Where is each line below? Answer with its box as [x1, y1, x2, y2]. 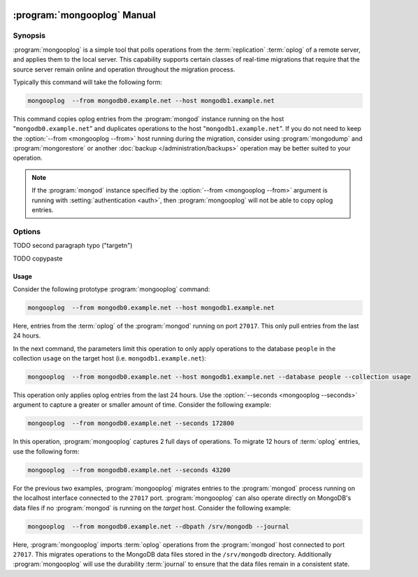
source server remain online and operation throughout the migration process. [13, 65, 236, 74]
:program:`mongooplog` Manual [13, 9, 157, 21]
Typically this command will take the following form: [13, 78, 162, 86]
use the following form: [13, 447, 80, 455]
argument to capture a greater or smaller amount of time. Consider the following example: [13, 401, 272, 409]
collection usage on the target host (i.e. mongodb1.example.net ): [13, 354, 206, 363]
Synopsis [13, 31, 45, 41]
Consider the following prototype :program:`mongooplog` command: [13, 284, 210, 293]
